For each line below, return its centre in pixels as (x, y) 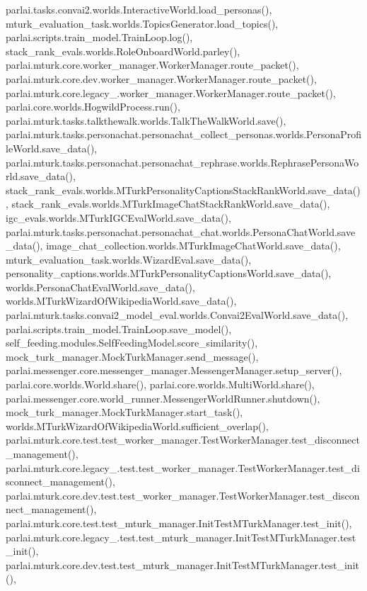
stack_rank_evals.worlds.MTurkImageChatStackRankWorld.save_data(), (171, 204)
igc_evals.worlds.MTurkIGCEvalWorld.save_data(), (118, 217)
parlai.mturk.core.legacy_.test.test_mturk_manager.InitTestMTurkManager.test (181, 537)
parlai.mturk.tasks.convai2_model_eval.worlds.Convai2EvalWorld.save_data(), (177, 315)
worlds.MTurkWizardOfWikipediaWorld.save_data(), (121, 301)
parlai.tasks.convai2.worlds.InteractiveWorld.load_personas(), (139, 9)
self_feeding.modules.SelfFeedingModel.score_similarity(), (132, 343)
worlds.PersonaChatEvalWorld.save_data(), (100, 287)
